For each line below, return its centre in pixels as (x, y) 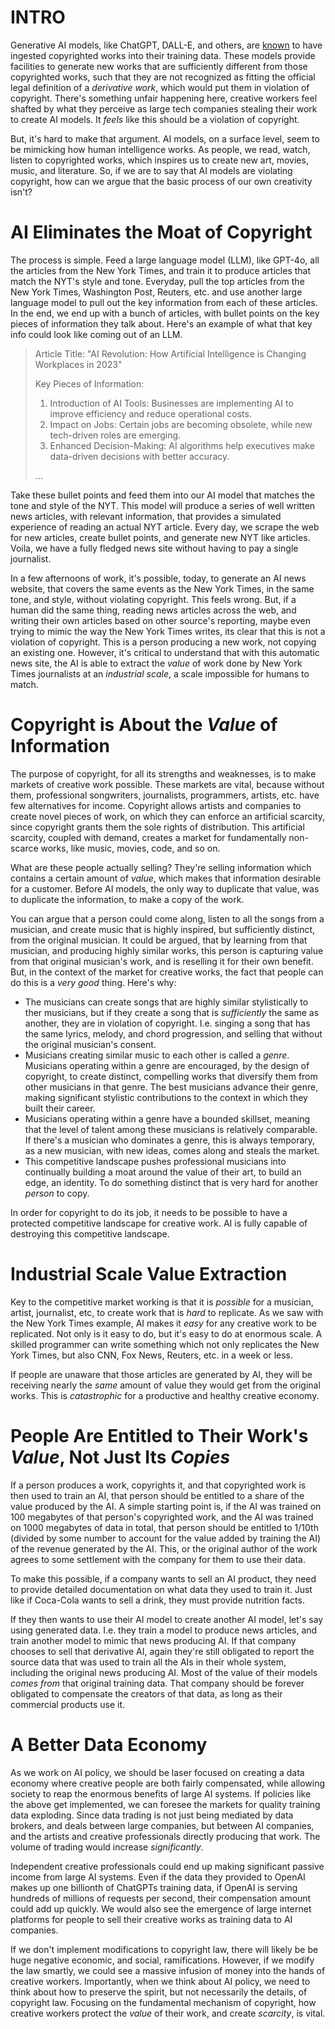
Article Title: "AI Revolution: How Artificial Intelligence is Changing (170, 353)
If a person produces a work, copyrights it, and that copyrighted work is (158, 1485)
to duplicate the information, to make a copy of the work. (127, 899)
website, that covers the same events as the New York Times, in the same (162, 588)
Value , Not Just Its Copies (120, 1457)
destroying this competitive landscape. (90, 1233)
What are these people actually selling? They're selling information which (161, 867)
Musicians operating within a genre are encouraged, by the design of (167, 1065)
